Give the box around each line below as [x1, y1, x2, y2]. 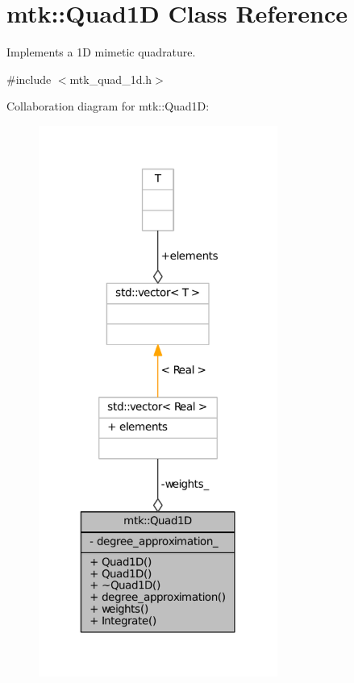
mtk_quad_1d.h [69, 70, 152, 87]
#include [6, 70, 52, 87]
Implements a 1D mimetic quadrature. [6, 44, 196, 60]
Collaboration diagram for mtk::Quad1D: [6, 98, 210, 115]
